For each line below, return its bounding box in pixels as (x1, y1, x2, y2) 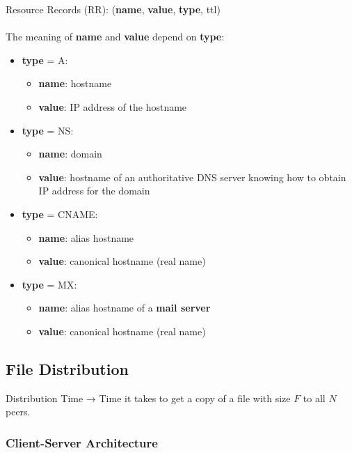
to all (303, 390, 326, 405)
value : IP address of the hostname (38, 99, 187, 114)
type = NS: (22, 123, 74, 137)
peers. (6, 404, 31, 419)
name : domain (38, 146, 102, 161)
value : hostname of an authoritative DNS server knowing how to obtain (38, 169, 346, 184)
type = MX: (22, 277, 77, 291)
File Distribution (6, 358, 129, 379)
